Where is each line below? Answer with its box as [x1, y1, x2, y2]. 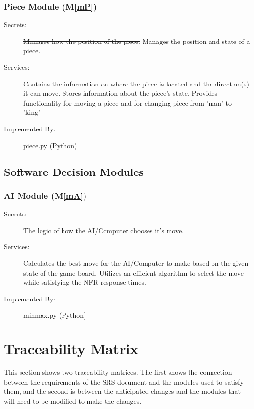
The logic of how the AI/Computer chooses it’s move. [23, 225, 184, 235]
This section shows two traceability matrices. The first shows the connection [4, 367, 232, 377]
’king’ [23, 107, 40, 117]
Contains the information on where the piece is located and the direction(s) [23, 78, 249, 88]
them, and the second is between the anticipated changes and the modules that [4, 386, 241, 396]
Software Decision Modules [4, 164, 144, 179]
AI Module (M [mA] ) [4, 189, 87, 201]
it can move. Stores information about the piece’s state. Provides [23, 88, 217, 98]
